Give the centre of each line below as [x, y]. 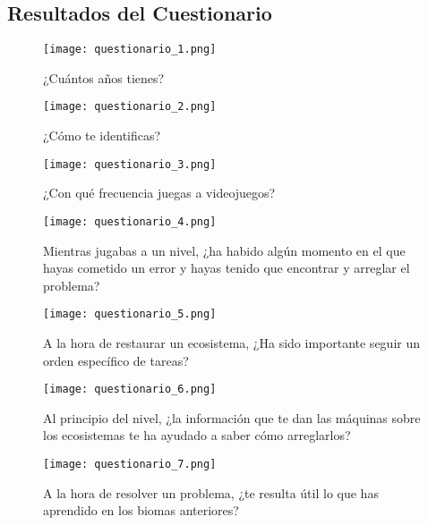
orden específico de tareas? [116, 360]
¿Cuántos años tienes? [104, 77]
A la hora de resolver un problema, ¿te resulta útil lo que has [211, 492]
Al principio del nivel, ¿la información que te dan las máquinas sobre [232, 417]
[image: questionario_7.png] [130, 465]
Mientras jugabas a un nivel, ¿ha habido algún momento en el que [224, 250]
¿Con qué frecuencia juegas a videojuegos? [159, 193]
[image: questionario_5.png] [130, 314]
